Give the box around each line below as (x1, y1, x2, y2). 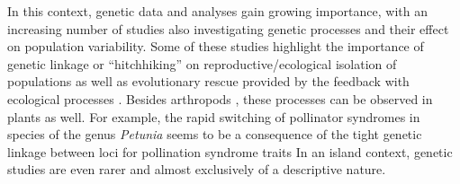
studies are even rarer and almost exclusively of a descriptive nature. (7, 160, 386, 179)
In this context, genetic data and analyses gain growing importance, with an (7, 2, 428, 20)
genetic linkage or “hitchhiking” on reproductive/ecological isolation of (7, 54, 397, 73)
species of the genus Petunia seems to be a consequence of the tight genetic (7, 125, 422, 144)
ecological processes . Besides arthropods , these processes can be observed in (7, 89, 433, 108)
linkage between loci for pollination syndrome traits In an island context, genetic (7, 142, 453, 161)
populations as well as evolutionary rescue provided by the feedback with (7, 72, 410, 91)
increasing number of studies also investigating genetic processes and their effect (7, 19, 449, 38)
